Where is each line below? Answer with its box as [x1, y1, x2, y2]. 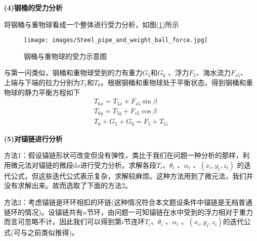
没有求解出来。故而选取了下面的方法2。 [4, 180, 132, 191]
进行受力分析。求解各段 [80, 159, 157, 170]
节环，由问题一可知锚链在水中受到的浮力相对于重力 [86, 206, 253, 217]
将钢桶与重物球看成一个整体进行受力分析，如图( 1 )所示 [4, 19, 179, 29]
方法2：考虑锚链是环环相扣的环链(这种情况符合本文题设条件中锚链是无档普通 [4, 197, 253, 207]
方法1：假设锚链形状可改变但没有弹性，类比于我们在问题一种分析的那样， [4, 150, 243, 160]
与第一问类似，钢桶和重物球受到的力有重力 [4, 67, 142, 78]
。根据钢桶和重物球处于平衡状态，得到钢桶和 [100, 77, 246, 88]
